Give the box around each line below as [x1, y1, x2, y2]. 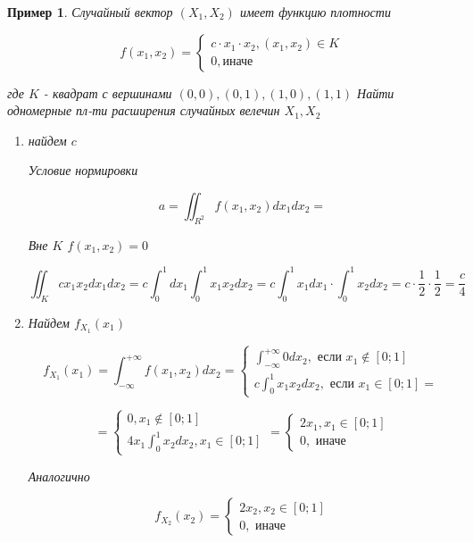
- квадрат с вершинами [43, 83, 172, 102]
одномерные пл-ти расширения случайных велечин [7, 101, 280, 120]
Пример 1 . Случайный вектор [7, 3, 173, 21]
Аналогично [28, 466, 90, 485]
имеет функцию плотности [239, 3, 391, 21]
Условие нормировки [28, 161, 138, 180]
